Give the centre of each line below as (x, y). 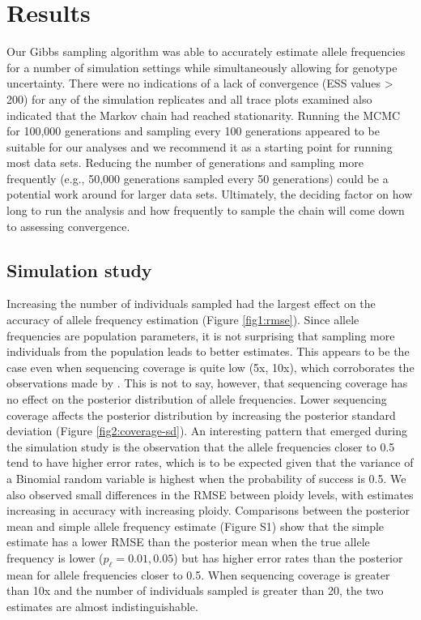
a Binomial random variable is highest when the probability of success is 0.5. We (206, 478)
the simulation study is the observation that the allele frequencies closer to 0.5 (201, 446)
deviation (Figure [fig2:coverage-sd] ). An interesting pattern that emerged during (207, 431)
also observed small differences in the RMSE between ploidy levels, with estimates (210, 494)
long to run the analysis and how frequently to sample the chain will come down (206, 210)
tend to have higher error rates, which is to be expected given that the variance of (210, 462)
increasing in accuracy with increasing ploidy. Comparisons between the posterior (208, 510)
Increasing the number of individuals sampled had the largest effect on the (191, 304)
